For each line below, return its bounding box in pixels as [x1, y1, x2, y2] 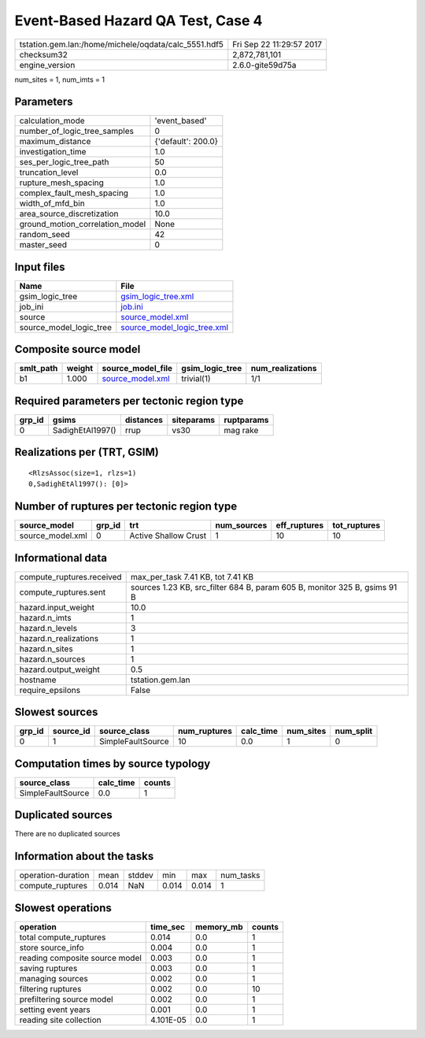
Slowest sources [14, 706, 98, 719]
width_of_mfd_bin [19, 198, 86, 209]
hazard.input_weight [19, 602, 94, 613]
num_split [334, 725, 373, 736]
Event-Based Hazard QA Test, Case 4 [14, 12, 263, 29]
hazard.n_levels [19, 622, 78, 633]
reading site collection [19, 1014, 102, 1025]
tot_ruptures [332, 520, 381, 531]
